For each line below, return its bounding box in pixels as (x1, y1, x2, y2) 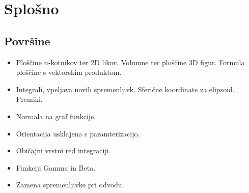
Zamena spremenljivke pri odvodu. (16, 179, 124, 190)
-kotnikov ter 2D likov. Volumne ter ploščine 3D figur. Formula (48, 57, 245, 67)
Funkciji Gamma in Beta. (16, 162, 96, 173)
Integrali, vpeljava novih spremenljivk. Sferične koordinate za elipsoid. (16, 84, 235, 94)
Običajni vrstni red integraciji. (16, 145, 111, 156)
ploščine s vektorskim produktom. (16, 67, 122, 77)
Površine (4, 33, 50, 48)
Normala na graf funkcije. (16, 111, 96, 121)
